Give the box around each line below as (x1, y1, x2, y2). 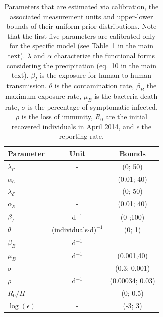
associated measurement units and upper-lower (10, 11, 153, 21)
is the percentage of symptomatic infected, (28, 101, 158, 112)
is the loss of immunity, (21, 111, 93, 122)
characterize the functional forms (54, 50, 155, 60)
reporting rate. (59, 131, 104, 141)
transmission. (6, 80, 47, 90)
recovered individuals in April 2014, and (11, 121, 134, 131)
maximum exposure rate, (5, 90, 82, 101)
